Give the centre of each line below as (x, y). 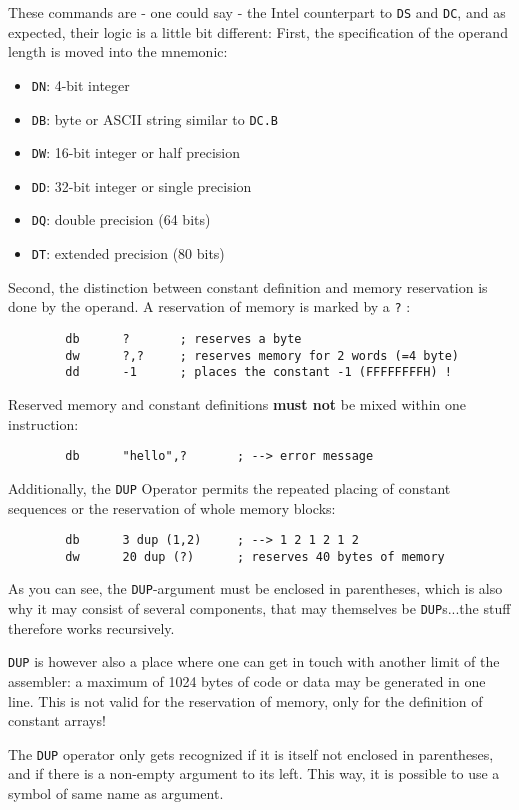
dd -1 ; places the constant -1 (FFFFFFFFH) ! (258, 372)
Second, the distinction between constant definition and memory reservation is (248, 286)
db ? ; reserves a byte (183, 339)
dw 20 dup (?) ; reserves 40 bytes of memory (255, 556)
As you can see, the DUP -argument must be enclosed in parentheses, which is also (255, 588)
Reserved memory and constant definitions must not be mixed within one (237, 404)
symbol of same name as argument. (116, 793)
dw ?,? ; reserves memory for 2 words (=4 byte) (262, 355)
